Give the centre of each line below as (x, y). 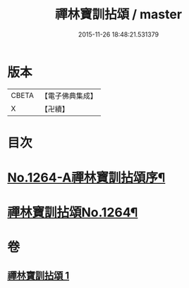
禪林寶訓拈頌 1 (38, 275)
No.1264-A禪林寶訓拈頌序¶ (86, 178)
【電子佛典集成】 (69, 96)
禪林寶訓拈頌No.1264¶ (73, 213)
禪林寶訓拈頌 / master (118, 14)
